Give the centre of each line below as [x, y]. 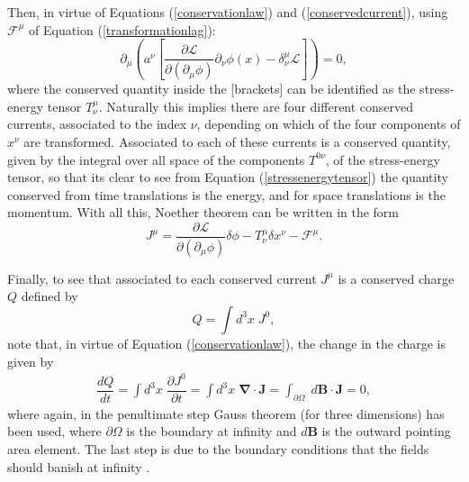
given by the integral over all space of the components [156, 159]
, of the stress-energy [383, 159]
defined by [50, 296]
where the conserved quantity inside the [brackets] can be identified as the [212, 89]
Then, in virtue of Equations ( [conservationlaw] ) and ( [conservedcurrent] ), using [228, 12]
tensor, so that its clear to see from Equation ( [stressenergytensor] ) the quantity [228, 177]
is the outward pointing [386, 431]
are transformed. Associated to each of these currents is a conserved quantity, [237, 141]
